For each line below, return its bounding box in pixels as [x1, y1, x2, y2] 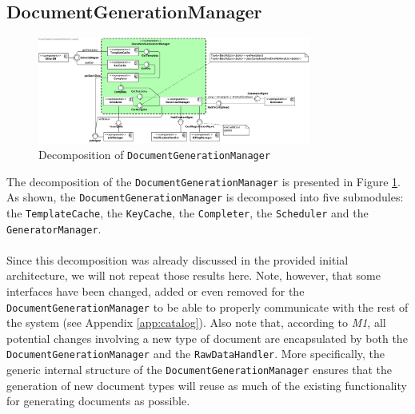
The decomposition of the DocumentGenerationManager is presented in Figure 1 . [6, 173, 401, 189]
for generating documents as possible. [6, 392, 190, 409]
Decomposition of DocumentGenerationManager [38, 145, 271, 162]
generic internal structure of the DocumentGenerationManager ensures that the [6, 361, 392, 378]
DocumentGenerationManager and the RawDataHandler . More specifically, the [6, 345, 385, 362]
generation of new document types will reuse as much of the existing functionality [6, 376, 407, 393]
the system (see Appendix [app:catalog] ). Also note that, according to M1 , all [6, 314, 386, 331]
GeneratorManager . [6, 220, 102, 237]
